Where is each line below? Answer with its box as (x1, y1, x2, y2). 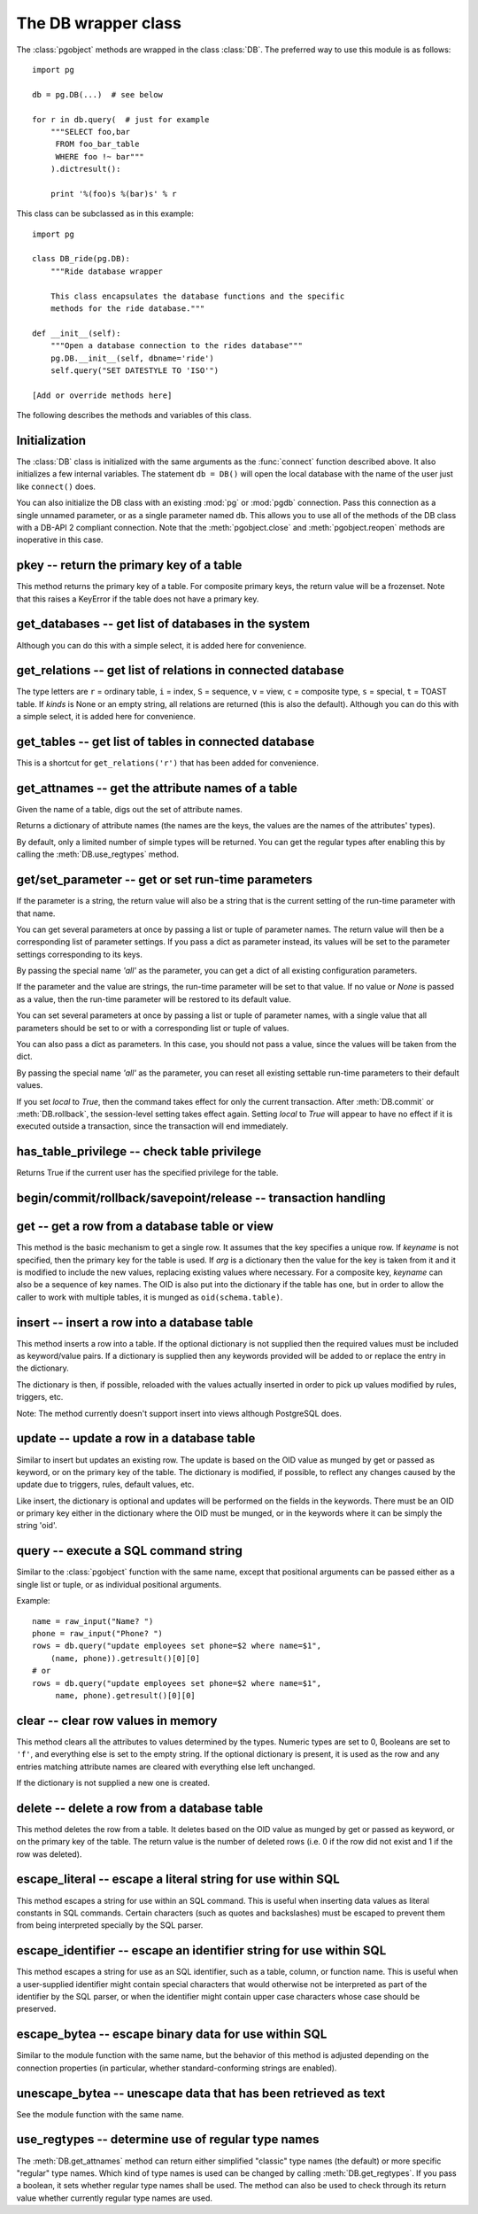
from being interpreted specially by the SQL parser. (16, 1920, 204, 1930)
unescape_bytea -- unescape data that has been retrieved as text (16, 2086, 386, 2101)
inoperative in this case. (16, 534, 104, 545)
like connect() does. (16, 481, 96, 492)
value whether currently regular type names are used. (16, 2193, 212, 2203)
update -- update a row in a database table (16, 1431, 256, 1446)
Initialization (16, 432, 87, 447)
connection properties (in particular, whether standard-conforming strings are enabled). (16, 2063, 337, 2073)
